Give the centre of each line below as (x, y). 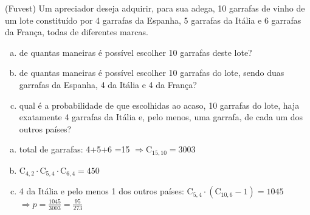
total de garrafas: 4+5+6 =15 (74, 149)
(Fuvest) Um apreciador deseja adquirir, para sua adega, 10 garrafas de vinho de (155, 8)
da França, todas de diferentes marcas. (77, 32)
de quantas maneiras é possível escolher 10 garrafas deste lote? (136, 52)
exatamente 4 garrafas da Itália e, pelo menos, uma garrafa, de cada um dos (161, 117)
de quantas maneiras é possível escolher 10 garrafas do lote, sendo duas (152, 73)
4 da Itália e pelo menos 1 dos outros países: (102, 191)
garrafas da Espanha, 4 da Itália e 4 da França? (108, 84)
